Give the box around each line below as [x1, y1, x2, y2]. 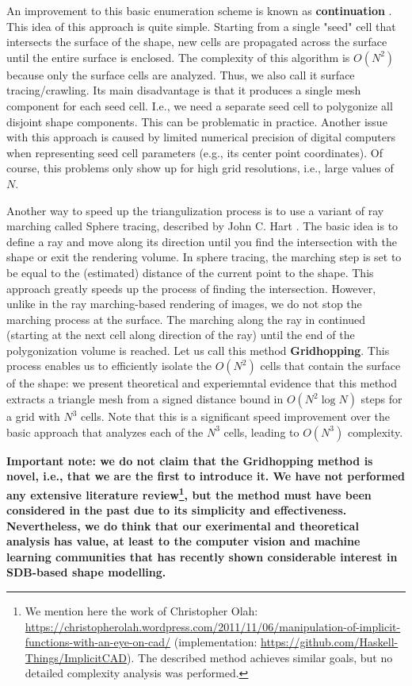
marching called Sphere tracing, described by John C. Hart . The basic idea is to [6, 218, 399, 234]
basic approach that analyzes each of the [6, 423, 204, 440]
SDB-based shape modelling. [6, 564, 166, 580]
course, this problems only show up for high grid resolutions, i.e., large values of [6, 160, 394, 176]
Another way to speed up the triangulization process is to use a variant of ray [6, 202, 384, 218]
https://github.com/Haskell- [261, 634, 399, 650]
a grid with [6, 408, 60, 425]
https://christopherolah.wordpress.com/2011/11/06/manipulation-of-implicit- [25, 618, 401, 634]
